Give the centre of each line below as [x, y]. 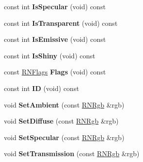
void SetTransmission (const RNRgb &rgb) [72, 153]
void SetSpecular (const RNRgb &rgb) [64, 137]
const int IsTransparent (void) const [61, 23]
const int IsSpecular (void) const [55, 6]
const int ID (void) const [42, 88]
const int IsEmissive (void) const [55, 39]
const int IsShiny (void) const [50, 55]
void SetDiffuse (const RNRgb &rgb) [61, 121]
